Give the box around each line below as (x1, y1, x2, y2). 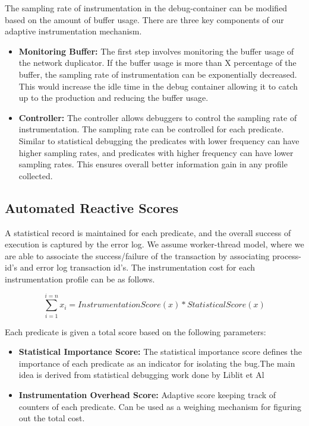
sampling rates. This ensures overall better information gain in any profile (18, 158, 288, 170)
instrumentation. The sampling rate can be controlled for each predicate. (18, 123, 284, 135)
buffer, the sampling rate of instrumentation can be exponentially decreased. (18, 68, 297, 80)
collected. (18, 169, 53, 182)
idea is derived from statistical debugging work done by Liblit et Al (18, 368, 264, 381)
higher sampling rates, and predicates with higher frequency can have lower (18, 146, 294, 158)
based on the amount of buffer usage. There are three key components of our (5, 13, 284, 26)
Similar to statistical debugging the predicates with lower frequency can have (18, 134, 299, 147)
